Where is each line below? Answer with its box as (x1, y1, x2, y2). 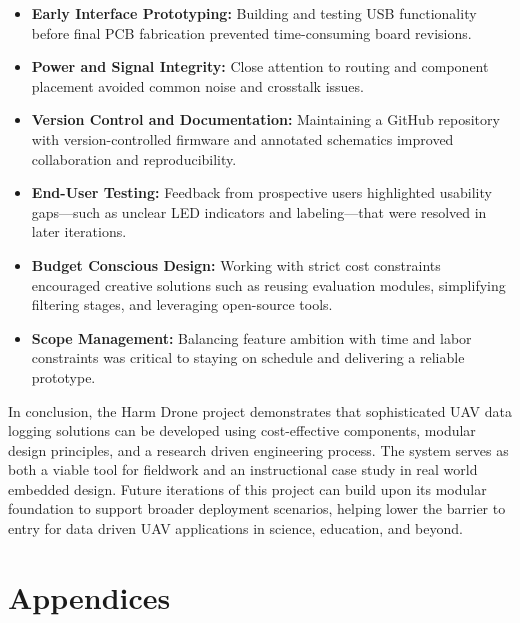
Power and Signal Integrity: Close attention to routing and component (31, 56, 489, 77)
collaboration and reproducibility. (31, 148, 237, 169)
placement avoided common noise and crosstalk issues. (31, 75, 364, 96)
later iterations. (31, 221, 127, 242)
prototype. (31, 366, 96, 387)
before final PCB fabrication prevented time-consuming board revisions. (31, 22, 472, 43)
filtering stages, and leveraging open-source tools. (31, 294, 333, 315)
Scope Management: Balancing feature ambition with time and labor (31, 327, 472, 348)
